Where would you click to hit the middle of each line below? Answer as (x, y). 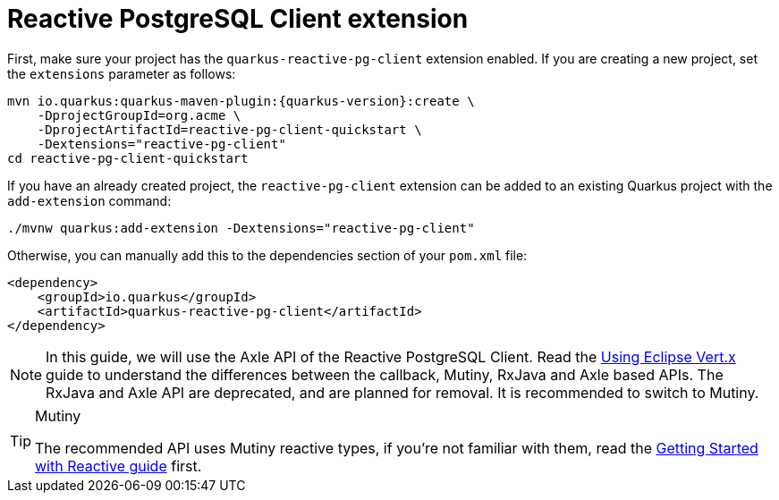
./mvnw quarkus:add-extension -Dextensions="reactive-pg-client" (241, 228)
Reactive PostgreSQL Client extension (238, 19)
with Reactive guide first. (119, 466)
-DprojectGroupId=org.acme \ (139, 115)
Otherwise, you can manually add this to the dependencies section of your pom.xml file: (267, 255)
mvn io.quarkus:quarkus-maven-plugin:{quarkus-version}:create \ (241, 101)
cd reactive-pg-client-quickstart (128, 158)
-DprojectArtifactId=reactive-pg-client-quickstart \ (229, 129)
